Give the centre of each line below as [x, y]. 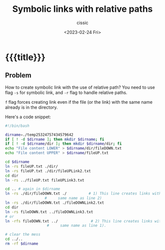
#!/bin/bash [17, 126]
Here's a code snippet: [28, 117]
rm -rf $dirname [22, 244]
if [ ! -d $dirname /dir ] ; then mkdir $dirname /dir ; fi [63, 144]
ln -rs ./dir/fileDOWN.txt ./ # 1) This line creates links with [83, 194]
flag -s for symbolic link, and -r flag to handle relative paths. [66, 93]
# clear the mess [23, 235]
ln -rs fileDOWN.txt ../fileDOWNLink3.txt [49, 212]
